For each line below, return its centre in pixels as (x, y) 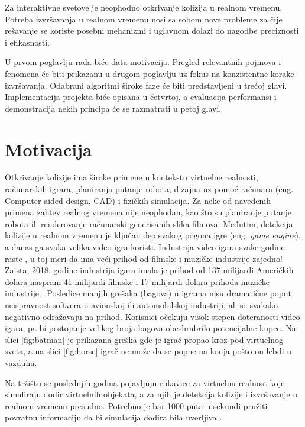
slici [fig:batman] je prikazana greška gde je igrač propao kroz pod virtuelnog (144, 339)
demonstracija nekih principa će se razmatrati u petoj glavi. (113, 108)
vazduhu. (21, 362)
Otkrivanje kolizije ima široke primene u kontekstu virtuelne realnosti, (132, 177)
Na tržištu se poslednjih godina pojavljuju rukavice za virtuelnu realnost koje (145, 382)
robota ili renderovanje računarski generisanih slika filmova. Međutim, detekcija (149, 223)
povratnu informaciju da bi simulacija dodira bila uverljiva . (113, 417)
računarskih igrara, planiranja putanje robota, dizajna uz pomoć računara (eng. (149, 189)
